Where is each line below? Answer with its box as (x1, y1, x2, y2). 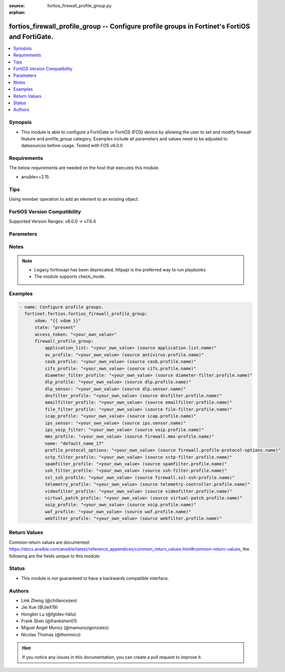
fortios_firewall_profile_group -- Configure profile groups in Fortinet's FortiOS (9, 22, 250, 31)
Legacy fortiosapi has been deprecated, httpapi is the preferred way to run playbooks (34, 267, 206, 273)
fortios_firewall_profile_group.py (47, 3, 112, 8)
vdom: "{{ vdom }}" (35, 318, 81, 324)
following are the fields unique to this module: (9, 553, 101, 559)
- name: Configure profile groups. (19, 304, 104, 309)
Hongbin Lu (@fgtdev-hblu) (21, 611, 76, 617)
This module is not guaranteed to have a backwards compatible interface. (21, 575, 169, 581)
